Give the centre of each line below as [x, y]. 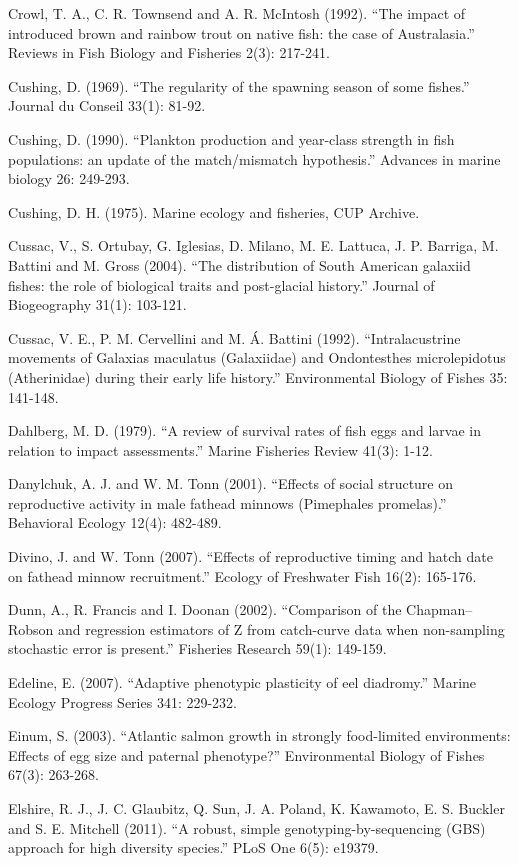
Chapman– [439, 609]
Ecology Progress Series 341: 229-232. [122, 701]
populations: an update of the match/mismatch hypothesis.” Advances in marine [254, 158]
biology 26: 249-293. [69, 178]
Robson [31, 628]
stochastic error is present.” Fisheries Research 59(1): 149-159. [197, 648]
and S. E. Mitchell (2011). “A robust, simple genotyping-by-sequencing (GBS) [247, 827]
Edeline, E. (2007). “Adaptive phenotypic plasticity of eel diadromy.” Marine [242, 682]
